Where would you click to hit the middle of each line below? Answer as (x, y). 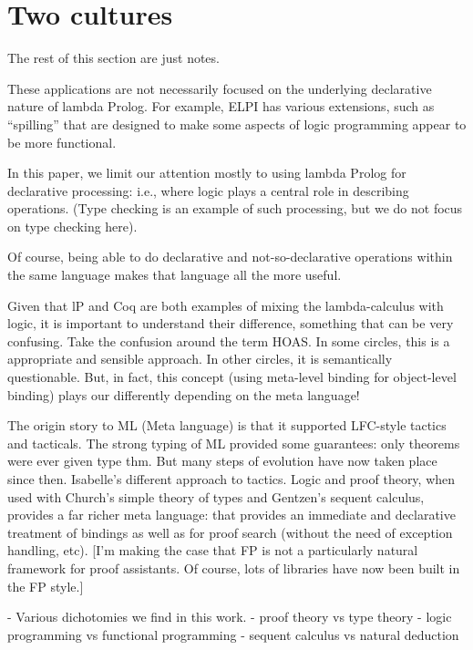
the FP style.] (46, 586)
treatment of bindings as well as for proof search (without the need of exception (230, 532)
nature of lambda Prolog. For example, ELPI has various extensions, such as (221, 106)
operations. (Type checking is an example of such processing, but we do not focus (235, 208)
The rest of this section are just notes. (113, 58)
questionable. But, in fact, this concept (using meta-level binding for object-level (232, 377)
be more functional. (62, 142)
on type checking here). (72, 226)
